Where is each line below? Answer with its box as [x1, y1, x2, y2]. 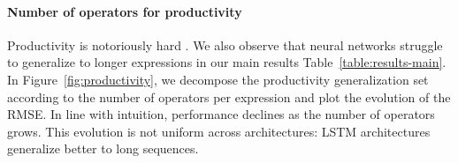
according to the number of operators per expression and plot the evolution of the [7, 87, 451, 106]
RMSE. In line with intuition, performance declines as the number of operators [7, 105, 435, 123]
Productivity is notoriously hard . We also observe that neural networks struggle [7, 35, 443, 54]
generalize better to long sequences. [7, 139, 199, 158]
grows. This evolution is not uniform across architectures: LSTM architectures [7, 122, 431, 140]
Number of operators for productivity [7, 2, 242, 20]
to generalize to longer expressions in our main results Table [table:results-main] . [7, 53, 447, 71]
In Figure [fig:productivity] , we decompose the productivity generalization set [7, 70, 429, 88]
